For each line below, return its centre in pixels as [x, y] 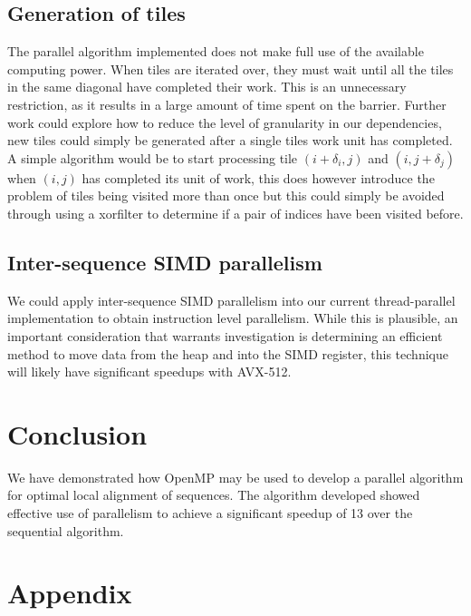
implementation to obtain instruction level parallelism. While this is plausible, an [233, 318]
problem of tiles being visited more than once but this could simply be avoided [226, 196]
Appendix [70, 593]
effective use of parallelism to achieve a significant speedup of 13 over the [210, 513]
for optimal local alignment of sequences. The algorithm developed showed [214, 495]
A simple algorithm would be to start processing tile [153, 157]
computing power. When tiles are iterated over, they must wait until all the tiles [231, 68]
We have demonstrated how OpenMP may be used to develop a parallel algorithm [235, 477]
